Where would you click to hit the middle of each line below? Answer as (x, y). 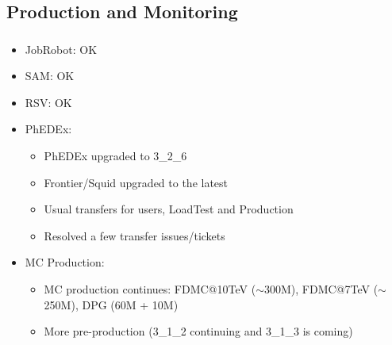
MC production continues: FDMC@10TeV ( (150, 289)
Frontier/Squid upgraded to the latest (136, 182)
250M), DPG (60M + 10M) (111, 304)
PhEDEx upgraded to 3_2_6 (115, 156)
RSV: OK (48, 102)
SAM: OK (50, 76)
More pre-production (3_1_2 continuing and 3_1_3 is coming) (198, 331)
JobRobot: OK (61, 49)
